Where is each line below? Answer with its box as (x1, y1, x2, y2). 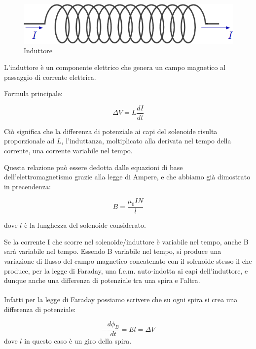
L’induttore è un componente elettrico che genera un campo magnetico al (4, 62, 226, 72)
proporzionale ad (4, 136, 55, 146)
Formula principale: (4, 88, 63, 99)
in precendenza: (4, 181, 51, 191)
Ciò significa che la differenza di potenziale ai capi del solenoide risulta (4, 126, 218, 136)
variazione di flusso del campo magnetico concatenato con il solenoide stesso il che (4, 256, 252, 266)
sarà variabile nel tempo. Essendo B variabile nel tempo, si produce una (4, 246, 221, 256)
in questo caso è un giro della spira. (24, 336, 132, 346)
